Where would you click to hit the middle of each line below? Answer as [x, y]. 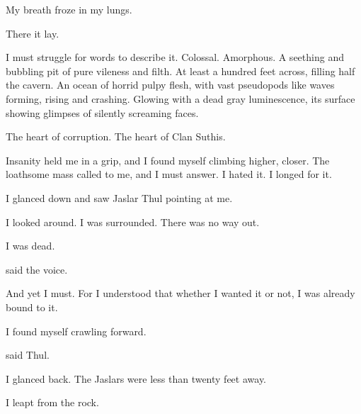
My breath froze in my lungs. [69, 9]
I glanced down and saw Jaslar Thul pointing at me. [119, 197]
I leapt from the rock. [52, 402]
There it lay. [33, 33]
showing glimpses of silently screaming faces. [102, 112]
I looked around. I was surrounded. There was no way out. [133, 222]
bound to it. [32, 307]
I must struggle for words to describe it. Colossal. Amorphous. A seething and [175, 57]
